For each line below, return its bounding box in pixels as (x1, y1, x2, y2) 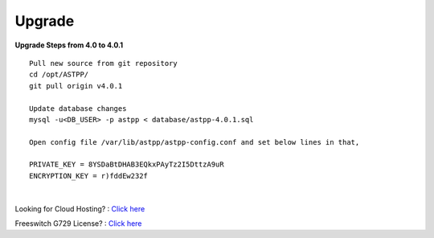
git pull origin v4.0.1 (29, 81, 123, 90)
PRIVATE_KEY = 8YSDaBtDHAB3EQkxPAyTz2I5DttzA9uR (29, 160, 224, 169)
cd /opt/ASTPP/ (29, 70, 89, 80)
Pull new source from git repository (29, 59, 178, 68)
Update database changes (29, 104, 127, 113)
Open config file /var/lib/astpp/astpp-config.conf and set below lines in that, (29, 137, 360, 146)
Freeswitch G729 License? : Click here (14, 219, 142, 228)
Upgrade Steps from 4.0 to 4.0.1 (14, 40, 124, 50)
